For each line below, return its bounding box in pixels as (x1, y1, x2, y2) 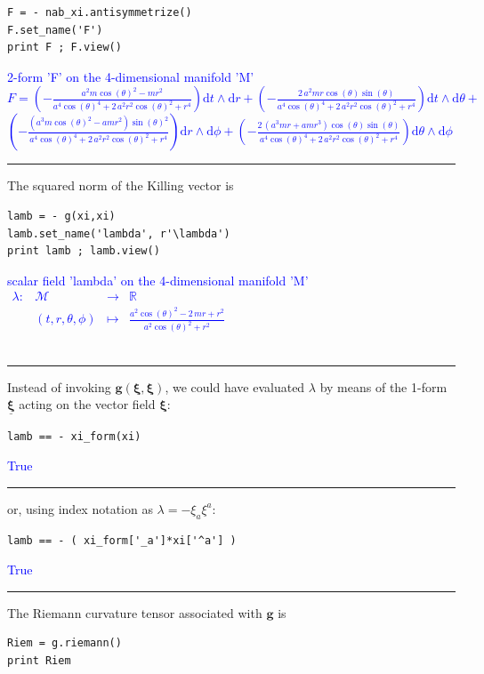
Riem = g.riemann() (7, 637, 122, 650)
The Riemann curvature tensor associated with (7, 603, 262, 622)
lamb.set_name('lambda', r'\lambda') (7, 227, 230, 240)
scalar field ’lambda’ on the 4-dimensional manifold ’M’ (7, 270, 309, 289)
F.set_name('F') (7, 23, 103, 36)
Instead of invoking (7, 377, 111, 396)
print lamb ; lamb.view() (7, 245, 160, 258)
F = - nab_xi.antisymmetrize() (7, 6, 192, 19)
